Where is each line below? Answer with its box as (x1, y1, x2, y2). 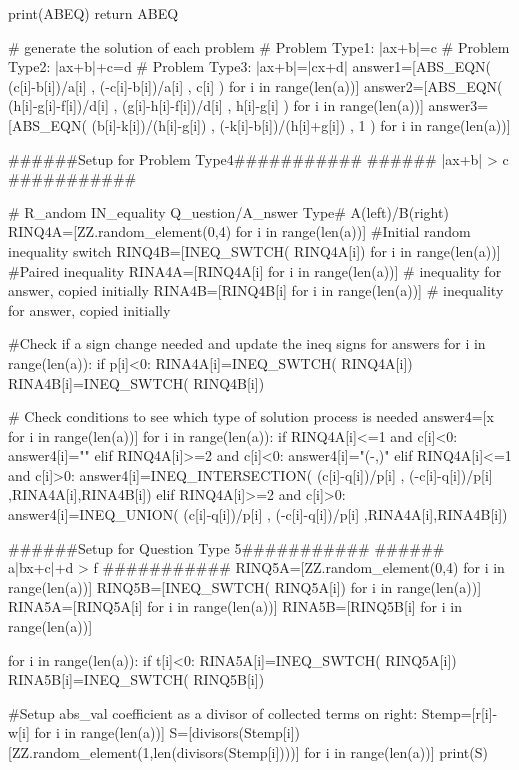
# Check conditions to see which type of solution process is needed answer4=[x (8, 406, 494, 427)
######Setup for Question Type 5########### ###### (8, 537, 445, 558)
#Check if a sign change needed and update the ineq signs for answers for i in (8, 333, 486, 354)
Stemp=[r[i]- (421, 702, 498, 723)
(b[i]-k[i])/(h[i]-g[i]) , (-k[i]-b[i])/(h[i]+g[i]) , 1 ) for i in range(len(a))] (91, 114, 511, 135)
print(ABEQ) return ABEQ (8, 3, 179, 23)
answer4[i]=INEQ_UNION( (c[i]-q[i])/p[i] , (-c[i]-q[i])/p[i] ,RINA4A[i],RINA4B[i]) (8, 504, 508, 525)
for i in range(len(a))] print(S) (304, 742, 488, 762)
